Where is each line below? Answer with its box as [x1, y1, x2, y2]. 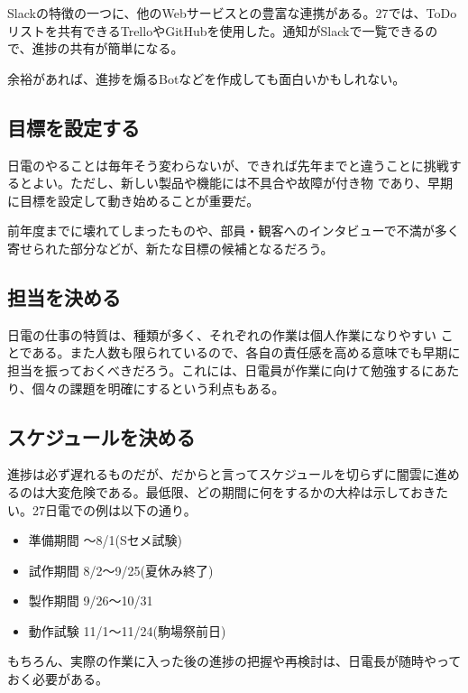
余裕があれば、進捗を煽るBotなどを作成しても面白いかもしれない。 [7, 69, 406, 88]
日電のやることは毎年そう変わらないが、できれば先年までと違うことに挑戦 [7, 155, 449, 174]
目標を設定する [7, 113, 140, 141]
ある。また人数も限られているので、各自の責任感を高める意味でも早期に [32, 343, 461, 362]
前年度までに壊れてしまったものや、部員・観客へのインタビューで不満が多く [7, 221, 460, 240]
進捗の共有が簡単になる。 [32, 39, 184, 58]
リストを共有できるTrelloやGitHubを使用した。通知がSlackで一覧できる [7, 21, 426, 40]
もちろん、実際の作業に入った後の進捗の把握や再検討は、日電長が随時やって [7, 651, 462, 670]
